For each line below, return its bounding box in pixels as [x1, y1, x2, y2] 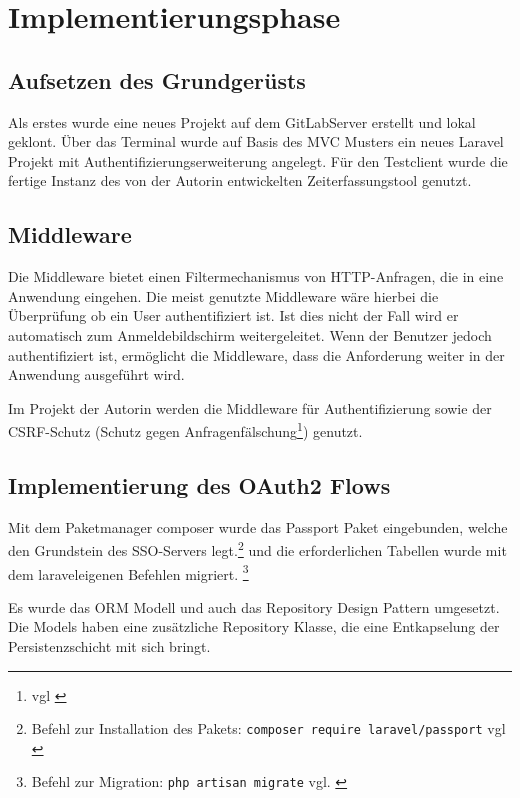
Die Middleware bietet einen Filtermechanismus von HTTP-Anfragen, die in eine [8, 266, 504, 287]
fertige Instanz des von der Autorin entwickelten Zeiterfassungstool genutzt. [8, 170, 472, 191]
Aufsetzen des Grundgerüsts [8, 64, 306, 95]
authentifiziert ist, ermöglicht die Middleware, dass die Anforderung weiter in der [8, 344, 505, 365]
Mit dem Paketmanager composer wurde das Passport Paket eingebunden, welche [8, 516, 508, 537]
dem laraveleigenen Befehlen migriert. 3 [8, 560, 249, 584]
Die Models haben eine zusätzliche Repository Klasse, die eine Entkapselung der [8, 616, 500, 637]
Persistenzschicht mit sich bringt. [8, 636, 211, 657]
